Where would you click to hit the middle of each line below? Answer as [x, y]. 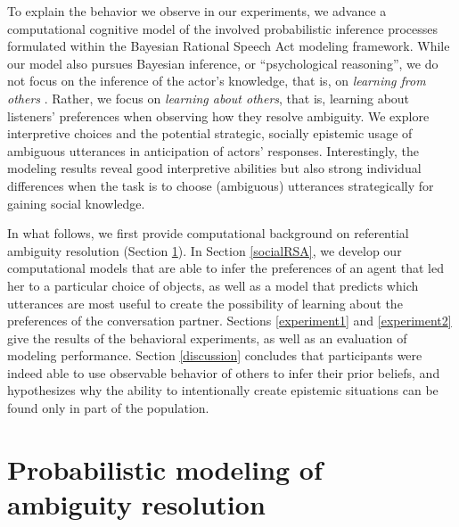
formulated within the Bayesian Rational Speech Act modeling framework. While [229, 46]
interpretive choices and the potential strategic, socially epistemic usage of [210, 133]
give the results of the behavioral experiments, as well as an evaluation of [207, 338]
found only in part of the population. [108, 408]
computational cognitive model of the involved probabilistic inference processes [223, 28]
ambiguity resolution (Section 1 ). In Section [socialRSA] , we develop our [205, 250]
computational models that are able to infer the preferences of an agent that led [225, 268]
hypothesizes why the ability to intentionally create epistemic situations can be [223, 390]
